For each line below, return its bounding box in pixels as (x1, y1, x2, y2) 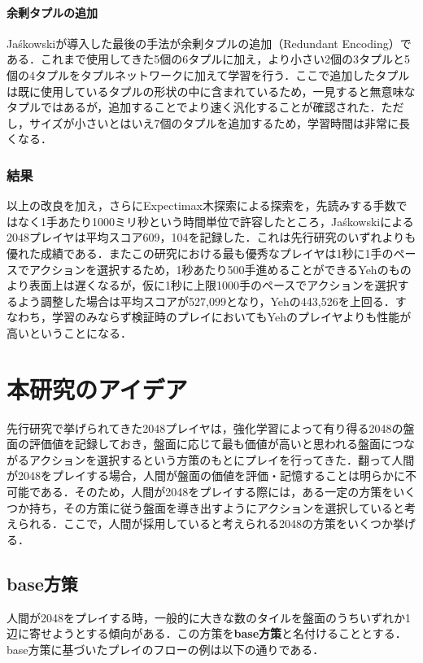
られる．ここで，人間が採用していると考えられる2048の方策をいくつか (17, 515, 394, 532)
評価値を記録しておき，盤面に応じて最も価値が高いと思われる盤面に (28, 435, 393, 452)
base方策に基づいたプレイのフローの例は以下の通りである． (7, 640, 325, 657)
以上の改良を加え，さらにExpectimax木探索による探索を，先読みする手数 (7, 197, 396, 214)
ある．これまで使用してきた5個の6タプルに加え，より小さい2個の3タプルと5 (7, 50, 410, 68)
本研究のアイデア (7, 372, 188, 405)
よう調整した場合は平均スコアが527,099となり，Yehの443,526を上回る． (17, 292, 395, 309)
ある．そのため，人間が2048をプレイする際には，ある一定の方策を (40, 483, 394, 500)
